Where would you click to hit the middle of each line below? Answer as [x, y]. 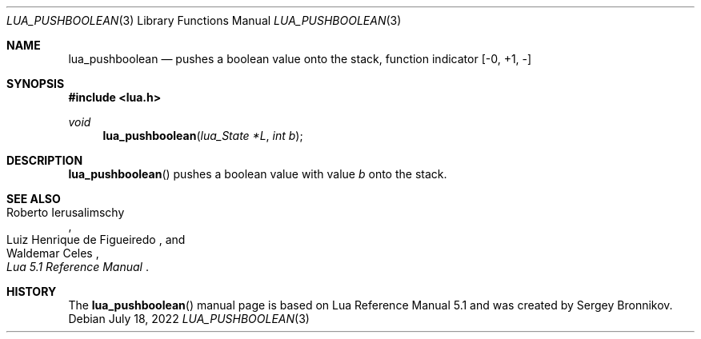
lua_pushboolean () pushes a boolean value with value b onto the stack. [258, 174]
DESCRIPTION [45, 160]
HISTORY [32, 291]
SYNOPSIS [36, 84]
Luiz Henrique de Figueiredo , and [96, 239]
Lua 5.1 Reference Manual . [78, 267]
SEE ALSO [34, 199]
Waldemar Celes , [53, 253]
